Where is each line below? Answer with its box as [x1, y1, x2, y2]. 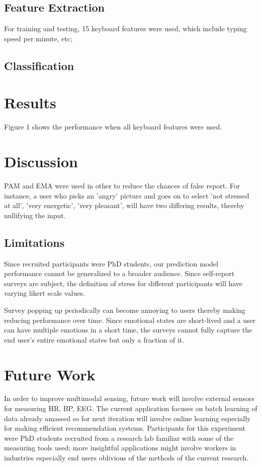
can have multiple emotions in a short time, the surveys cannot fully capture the [4, 324, 252, 335]
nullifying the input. [4, 210, 66, 220]
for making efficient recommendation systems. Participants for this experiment [4, 423, 245, 433]
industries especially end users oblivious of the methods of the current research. [4, 452, 249, 463]
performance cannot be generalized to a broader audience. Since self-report [4, 268, 235, 279]
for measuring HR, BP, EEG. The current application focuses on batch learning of [4, 403, 257, 414]
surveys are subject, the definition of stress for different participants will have [4, 278, 243, 288]
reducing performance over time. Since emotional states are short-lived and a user [4, 314, 256, 325]
